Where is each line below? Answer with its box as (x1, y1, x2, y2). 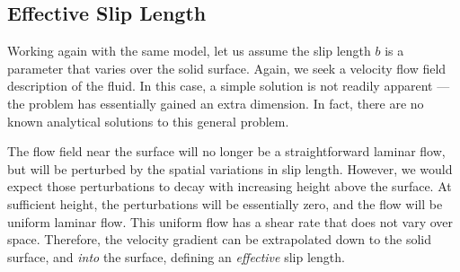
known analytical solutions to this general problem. (7, 111, 289, 130)
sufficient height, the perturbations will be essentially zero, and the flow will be (7, 194, 443, 213)
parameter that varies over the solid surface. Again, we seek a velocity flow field (7, 58, 447, 77)
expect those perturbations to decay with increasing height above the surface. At (7, 177, 452, 196)
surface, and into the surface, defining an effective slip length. (7, 247, 345, 266)
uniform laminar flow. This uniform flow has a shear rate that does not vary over (7, 212, 454, 231)
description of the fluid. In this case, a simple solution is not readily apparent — (7, 76, 450, 95)
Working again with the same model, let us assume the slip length (7, 41, 371, 60)
